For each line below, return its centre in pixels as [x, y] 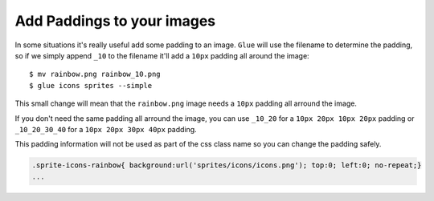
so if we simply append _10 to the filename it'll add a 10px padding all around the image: [162, 55]
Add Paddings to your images [115, 21]
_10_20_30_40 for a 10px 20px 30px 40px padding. [106, 129]
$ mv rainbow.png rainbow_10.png [95, 74]
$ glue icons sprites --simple [91, 85]
